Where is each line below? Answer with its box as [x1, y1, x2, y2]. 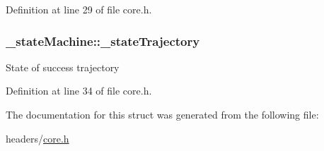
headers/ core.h [6, 131, 69, 145]
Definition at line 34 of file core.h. [6, 83, 152, 98]
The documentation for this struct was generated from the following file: [6, 107, 319, 121]
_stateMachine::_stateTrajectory [6, 32, 200, 49]
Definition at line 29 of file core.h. [6, 2, 152, 16]
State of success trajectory [6, 59, 120, 74]
